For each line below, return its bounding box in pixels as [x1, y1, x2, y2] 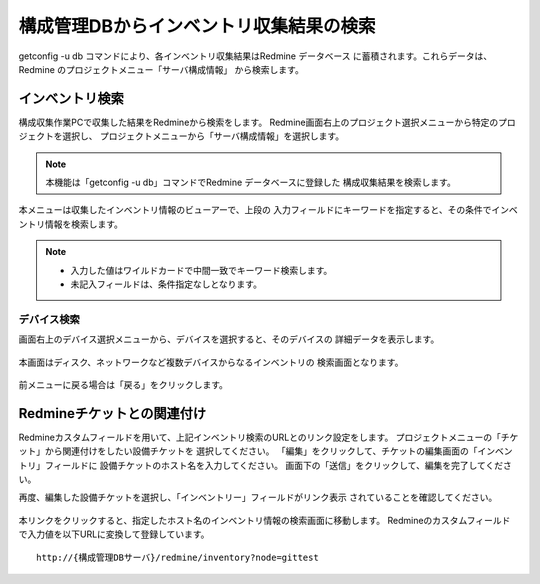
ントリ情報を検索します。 [18, 218, 124, 230]
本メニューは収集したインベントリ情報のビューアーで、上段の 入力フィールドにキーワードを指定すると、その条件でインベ [18, 204, 519, 216]
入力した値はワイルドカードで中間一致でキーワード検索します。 [70, 264, 333, 276]
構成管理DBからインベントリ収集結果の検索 [18, 15, 376, 37]
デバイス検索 [18, 312, 80, 326]
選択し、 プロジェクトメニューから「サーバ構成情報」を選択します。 [61, 130, 345, 142]
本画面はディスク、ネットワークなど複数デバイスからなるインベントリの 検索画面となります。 [18, 356, 404, 368]
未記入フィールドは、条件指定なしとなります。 [70, 278, 262, 290]
